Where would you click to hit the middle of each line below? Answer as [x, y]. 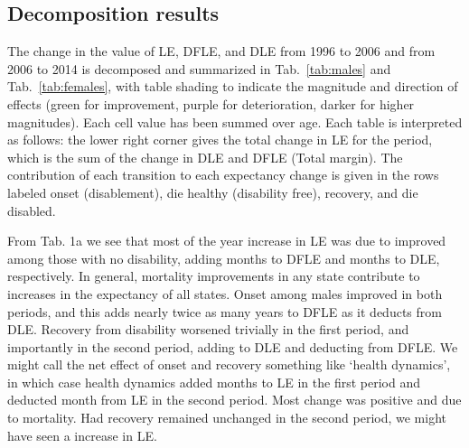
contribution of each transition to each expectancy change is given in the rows [223, 175]
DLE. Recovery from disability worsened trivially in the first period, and [208, 329]
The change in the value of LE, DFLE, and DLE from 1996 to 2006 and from [221, 51]
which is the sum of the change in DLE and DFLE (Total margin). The [205, 157]
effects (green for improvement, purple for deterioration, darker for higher [211, 103]
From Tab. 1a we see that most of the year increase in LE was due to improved [227, 241]
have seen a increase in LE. [82, 435]
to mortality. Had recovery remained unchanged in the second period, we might [227, 418]
